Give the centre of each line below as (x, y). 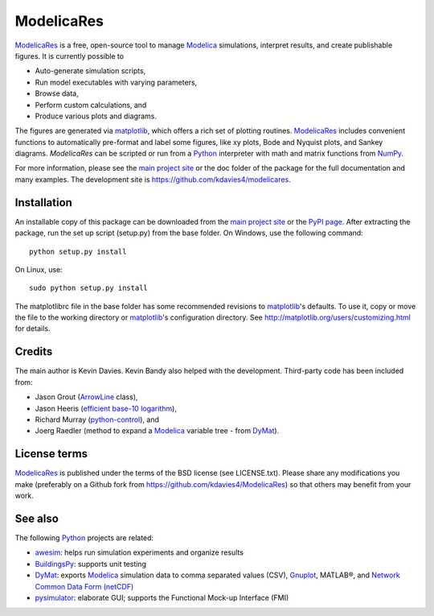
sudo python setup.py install (89, 288)
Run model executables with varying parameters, (116, 82)
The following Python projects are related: (84, 537)
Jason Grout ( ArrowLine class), (86, 397)
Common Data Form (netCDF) (84, 586)
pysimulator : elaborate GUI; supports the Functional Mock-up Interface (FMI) (162, 597)
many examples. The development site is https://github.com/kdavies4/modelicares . (153, 179)
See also (37, 518)
